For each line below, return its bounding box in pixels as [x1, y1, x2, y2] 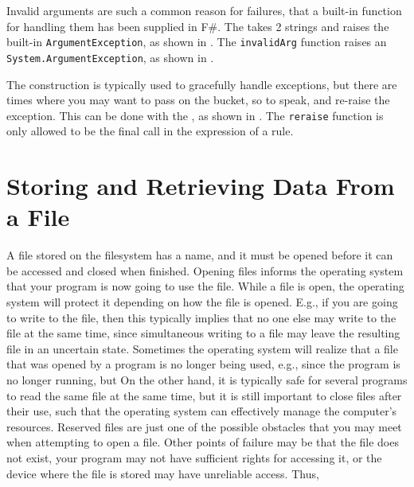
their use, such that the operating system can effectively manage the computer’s [6, 403, 397, 419]
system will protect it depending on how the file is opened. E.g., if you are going [6, 294, 398, 310]
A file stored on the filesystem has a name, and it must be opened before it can [6, 247, 393, 263]
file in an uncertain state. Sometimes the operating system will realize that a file [6, 340, 398, 356]
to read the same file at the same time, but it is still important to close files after [6, 387, 402, 403]
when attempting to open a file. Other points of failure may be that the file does [6, 434, 399, 450]
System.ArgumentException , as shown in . [6, 49, 214, 65]
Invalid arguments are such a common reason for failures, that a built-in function [6, 2, 402, 18]
